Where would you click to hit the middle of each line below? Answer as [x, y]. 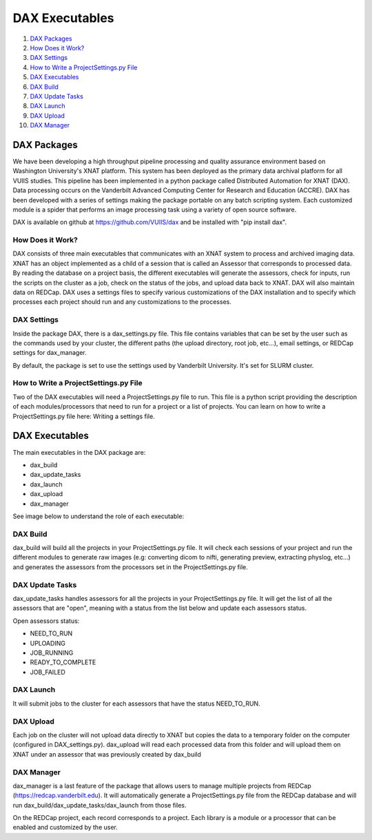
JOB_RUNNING [52, 653]
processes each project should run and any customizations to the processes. [122, 302]
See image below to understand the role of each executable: [99, 516]
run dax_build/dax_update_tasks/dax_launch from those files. [100, 805]
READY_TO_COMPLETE [63, 662]
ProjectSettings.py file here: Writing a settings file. [84, 416]
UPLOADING [48, 643]
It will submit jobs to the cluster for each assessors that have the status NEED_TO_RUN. [137, 704]
